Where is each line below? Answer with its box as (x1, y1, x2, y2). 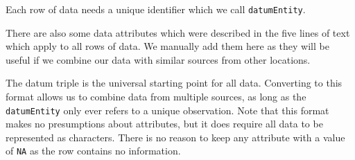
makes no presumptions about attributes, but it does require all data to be (6, 116, 323, 131)
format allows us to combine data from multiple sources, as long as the (6, 89, 306, 104)
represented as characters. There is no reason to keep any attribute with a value (6, 130, 345, 144)
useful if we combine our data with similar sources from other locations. (6, 52, 311, 66)
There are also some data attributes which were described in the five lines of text (6, 25, 350, 39)
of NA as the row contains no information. (6, 143, 181, 158)
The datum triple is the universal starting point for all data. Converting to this (6, 75, 343, 90)
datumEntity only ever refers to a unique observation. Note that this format (6, 103, 329, 117)
